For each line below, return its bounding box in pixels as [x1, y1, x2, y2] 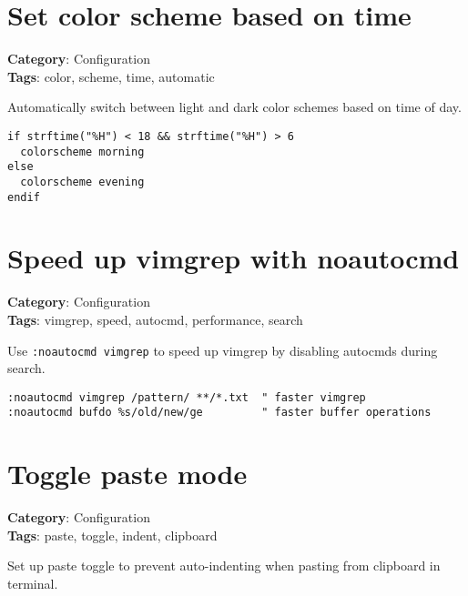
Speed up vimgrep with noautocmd [7, 239, 460, 277]
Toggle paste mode [7, 455, 248, 492]
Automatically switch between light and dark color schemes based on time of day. [7, 97, 462, 116]
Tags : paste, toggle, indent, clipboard [7, 525, 218, 544]
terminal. [7, 573, 58, 592]
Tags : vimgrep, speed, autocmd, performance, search [7, 309, 303, 328]
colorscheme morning [20, 145, 145, 158]
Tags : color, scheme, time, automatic [7, 66, 215, 86]
